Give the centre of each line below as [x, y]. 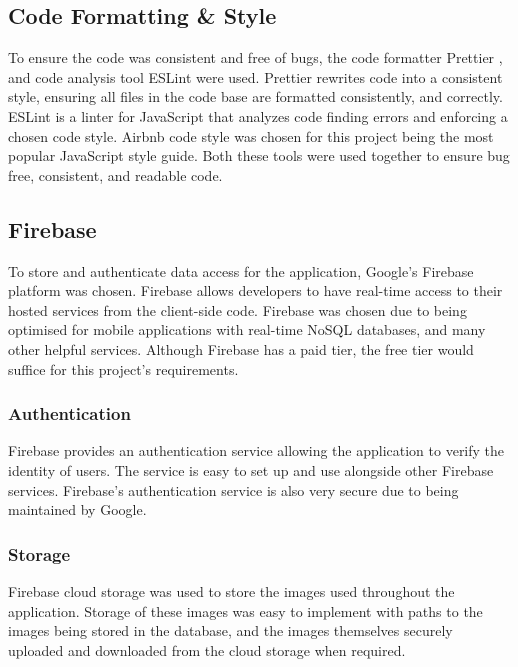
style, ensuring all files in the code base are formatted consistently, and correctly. [255, 96]
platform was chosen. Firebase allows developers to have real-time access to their [255, 290]
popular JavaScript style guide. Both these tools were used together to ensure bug [259, 155]
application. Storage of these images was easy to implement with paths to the [245, 610]
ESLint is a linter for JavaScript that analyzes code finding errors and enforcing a [258, 115]
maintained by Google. [77, 509]
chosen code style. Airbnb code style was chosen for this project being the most [251, 135]
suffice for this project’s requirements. [123, 368]
